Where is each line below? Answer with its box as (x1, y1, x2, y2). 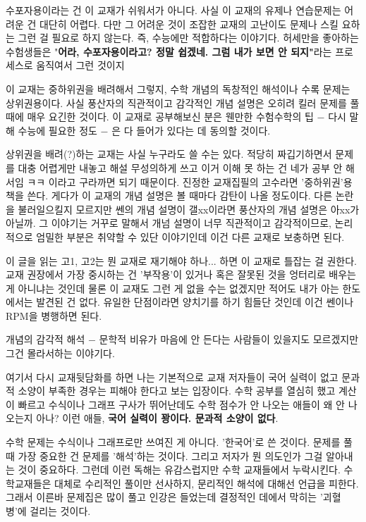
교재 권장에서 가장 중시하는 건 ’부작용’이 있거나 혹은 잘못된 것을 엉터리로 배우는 (6, 267, 356, 282)
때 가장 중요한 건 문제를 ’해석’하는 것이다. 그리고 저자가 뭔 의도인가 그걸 (6, 448, 323, 463)
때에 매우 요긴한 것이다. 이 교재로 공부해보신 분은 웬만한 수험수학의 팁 (6, 109, 314, 124)
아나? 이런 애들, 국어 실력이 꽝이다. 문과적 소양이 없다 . (36, 411, 279, 425)
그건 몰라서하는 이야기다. (6, 346, 115, 361)
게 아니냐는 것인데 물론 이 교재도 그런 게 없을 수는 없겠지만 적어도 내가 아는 (6, 280, 339, 295)
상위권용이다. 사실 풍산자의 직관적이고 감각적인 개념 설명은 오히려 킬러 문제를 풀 (6, 95, 360, 110)
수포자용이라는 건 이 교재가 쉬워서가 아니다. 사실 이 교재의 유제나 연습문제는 (6, 3, 341, 17)
